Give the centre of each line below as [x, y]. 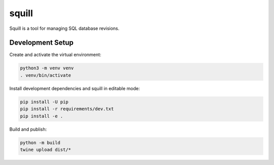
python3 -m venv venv [47, 68]
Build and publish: [28, 129]
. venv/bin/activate [45, 75]
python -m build [40, 142]
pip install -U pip [44, 102]
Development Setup [41, 43]
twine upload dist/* [45, 150]
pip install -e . [42, 116]
